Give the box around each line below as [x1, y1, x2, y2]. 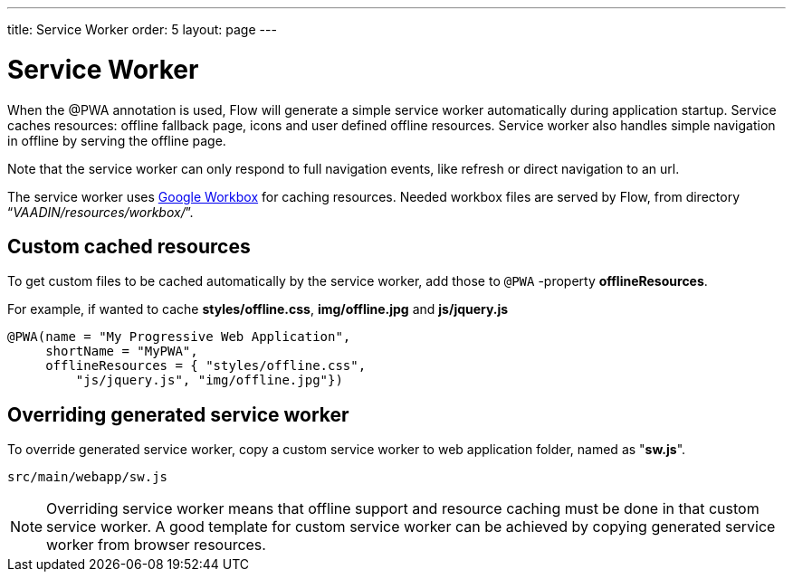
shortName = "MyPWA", [45, 344, 198, 359]
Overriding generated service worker [7, 403, 349, 426]
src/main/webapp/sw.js [7, 470, 168, 485]
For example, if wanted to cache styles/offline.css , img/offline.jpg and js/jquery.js [7, 301, 509, 318]
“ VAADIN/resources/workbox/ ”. [7, 204, 194, 220]
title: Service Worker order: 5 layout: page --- [7, 22, 277, 37]
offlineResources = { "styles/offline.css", [45, 358, 367, 374]
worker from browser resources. [46, 536, 266, 555]
